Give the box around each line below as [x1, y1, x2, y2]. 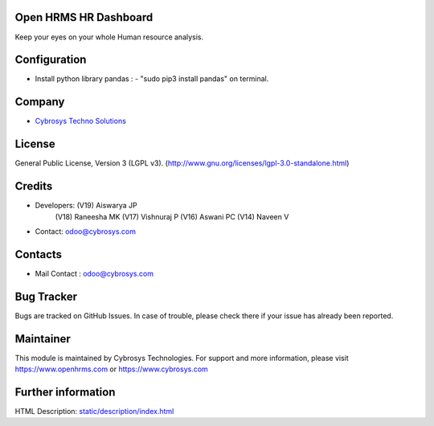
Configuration [14, 53, 87, 67]
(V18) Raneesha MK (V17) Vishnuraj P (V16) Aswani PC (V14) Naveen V [55, 211, 289, 221]
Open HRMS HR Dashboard [14, 10, 154, 24]
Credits [14, 179, 53, 193]
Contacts [14, 248, 63, 261]
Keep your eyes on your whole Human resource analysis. [14, 32, 204, 42]
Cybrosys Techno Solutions [35, 117, 126, 126]
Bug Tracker [14, 289, 78, 303]
